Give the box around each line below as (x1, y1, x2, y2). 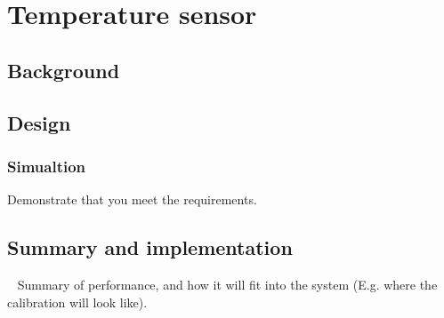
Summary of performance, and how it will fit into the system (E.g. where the (17, 274, 438, 293)
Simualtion (7, 155, 86, 177)
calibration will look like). (7, 292, 148, 311)
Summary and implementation (7, 234, 293, 261)
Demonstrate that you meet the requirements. (7, 190, 257, 209)
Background (7, 56, 120, 83)
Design (7, 108, 71, 136)
